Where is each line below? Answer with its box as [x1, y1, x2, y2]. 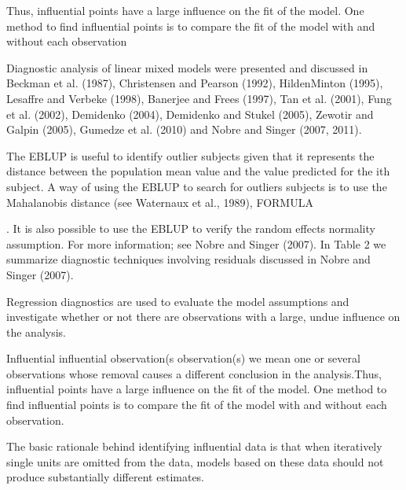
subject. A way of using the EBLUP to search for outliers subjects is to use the [6, 178, 387, 194]
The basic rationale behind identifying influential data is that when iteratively [6, 438, 382, 455]
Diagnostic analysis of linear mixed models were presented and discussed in [6, 59, 368, 76]
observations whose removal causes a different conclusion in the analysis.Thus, [6, 365, 382, 381]
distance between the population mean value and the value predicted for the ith [6, 163, 390, 179]
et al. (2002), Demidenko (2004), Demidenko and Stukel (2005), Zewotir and [6, 105, 374, 122]
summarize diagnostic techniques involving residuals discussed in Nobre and [6, 251, 371, 267]
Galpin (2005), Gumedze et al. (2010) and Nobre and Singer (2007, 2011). [6, 121, 362, 138]
